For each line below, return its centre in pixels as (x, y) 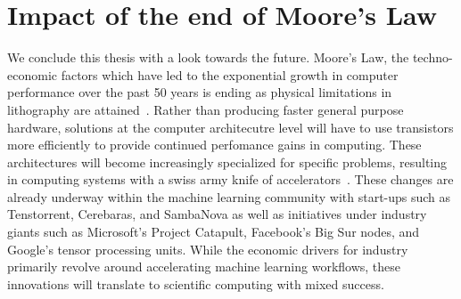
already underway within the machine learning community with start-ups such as (229, 196)
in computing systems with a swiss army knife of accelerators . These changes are (230, 179)
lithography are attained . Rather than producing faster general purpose (206, 109)
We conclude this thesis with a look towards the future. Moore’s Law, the (208, 57)
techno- (432, 57)
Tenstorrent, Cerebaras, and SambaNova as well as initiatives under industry (217, 214)
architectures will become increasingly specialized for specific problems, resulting (227, 162)
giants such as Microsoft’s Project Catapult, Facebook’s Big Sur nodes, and (214, 232)
